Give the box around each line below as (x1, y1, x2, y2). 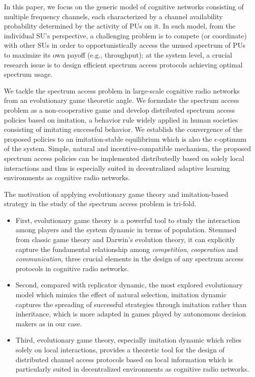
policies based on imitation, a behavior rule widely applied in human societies (4, 114, 238, 125)
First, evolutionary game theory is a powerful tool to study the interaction (15, 215, 240, 225)
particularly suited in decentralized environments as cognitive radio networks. (15, 364, 250, 374)
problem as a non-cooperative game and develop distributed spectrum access (4, 104, 235, 115)
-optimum (217, 133, 247, 144)
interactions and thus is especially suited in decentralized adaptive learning (4, 162, 230, 173)
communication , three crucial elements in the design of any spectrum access (15, 253, 244, 264)
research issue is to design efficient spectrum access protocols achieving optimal (4, 59, 243, 69)
